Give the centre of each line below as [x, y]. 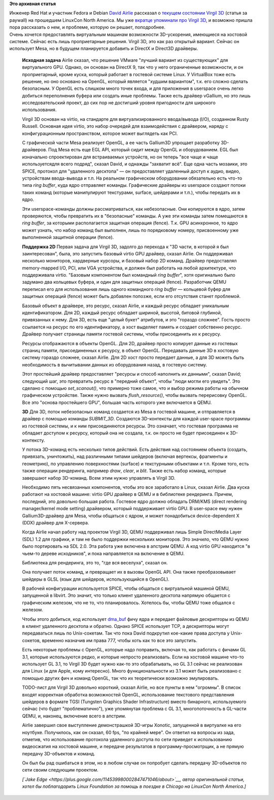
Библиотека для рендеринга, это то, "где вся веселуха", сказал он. [95, 562]
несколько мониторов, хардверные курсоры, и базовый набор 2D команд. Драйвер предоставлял [129, 261]
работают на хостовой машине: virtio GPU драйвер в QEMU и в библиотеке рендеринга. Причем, [128, 494]
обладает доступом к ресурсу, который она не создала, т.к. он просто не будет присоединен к [125, 433]
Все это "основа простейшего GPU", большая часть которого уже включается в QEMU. [117, 402]
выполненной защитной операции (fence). [68, 237]
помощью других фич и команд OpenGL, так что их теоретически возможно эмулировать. [121, 678]
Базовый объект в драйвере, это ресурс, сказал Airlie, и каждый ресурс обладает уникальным [126, 306]
